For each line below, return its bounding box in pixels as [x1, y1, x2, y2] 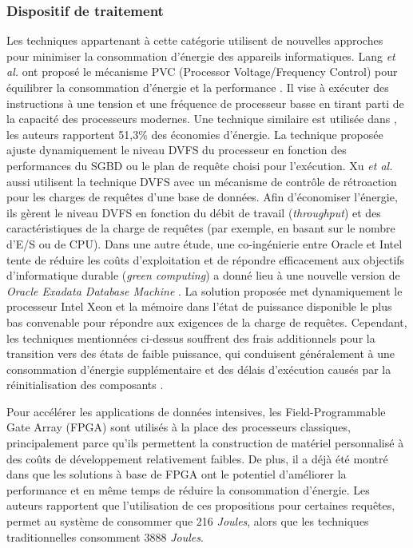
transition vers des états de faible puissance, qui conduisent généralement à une [6, 345, 395, 362]
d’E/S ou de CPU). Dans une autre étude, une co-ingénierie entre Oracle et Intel [6, 235, 403, 252]
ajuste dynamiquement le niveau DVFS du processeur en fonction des [6, 141, 347, 158]
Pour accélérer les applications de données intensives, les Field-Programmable [6, 403, 386, 419]
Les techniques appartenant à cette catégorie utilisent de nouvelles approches [6, 32, 383, 49]
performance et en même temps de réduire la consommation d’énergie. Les [6, 481, 370, 498]
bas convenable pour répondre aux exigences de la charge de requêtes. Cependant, [6, 313, 407, 330]
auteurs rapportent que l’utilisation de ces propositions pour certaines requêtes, [6, 497, 395, 514]
